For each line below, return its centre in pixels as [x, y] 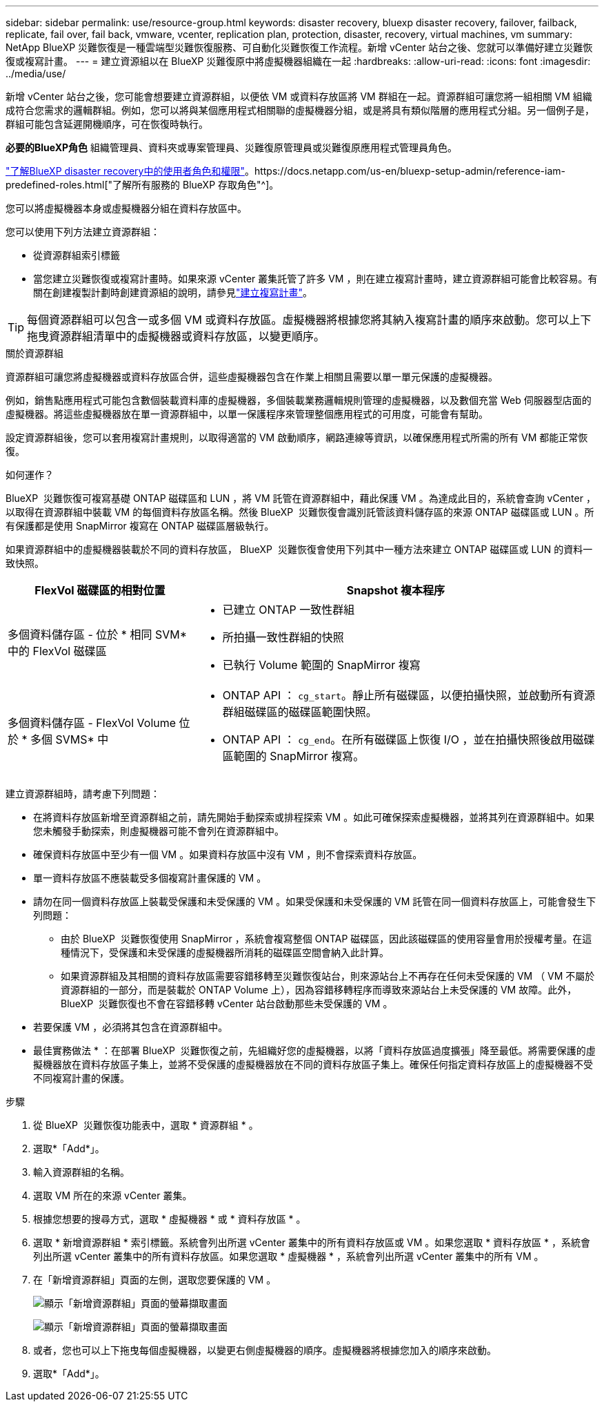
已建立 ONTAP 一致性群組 [289, 610]
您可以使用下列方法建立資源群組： [83, 232]
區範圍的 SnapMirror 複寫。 [293, 756]
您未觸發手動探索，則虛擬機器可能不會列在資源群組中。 [159, 831]
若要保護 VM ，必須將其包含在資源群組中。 [131, 1027]
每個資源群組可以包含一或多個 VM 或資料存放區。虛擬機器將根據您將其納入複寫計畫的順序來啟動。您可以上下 [309, 320]
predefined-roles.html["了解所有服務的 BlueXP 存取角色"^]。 [142, 185]
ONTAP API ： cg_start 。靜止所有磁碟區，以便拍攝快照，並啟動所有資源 [409, 695]
